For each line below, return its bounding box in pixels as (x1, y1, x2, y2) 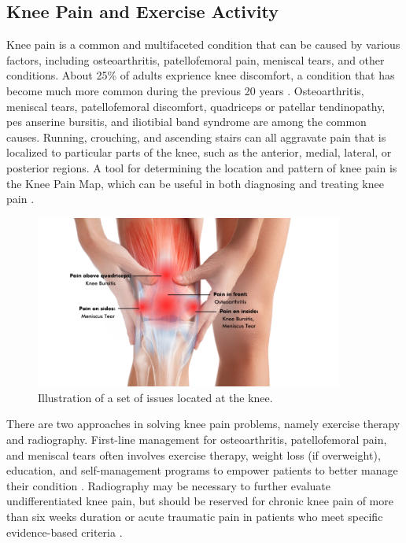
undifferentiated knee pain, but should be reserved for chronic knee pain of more (6, 493, 393, 509)
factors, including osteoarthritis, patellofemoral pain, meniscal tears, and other (6, 51, 385, 68)
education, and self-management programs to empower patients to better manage (6, 462, 398, 478)
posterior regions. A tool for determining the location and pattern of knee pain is (6, 159, 397, 175)
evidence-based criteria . (6, 523, 123, 540)
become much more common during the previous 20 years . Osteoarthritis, (6, 82, 364, 98)
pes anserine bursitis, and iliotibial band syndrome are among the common (6, 113, 367, 130)
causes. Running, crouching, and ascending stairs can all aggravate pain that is (6, 128, 386, 145)
